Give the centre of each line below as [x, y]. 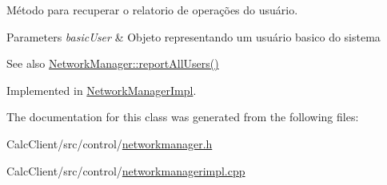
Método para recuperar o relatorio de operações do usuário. [152, 10]
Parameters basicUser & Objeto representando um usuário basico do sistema [193, 36]
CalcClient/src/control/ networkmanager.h [110, 143]
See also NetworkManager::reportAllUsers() [113, 63]
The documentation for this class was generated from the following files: [183, 117]
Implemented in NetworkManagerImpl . [102, 90]
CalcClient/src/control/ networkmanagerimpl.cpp [126, 170]
